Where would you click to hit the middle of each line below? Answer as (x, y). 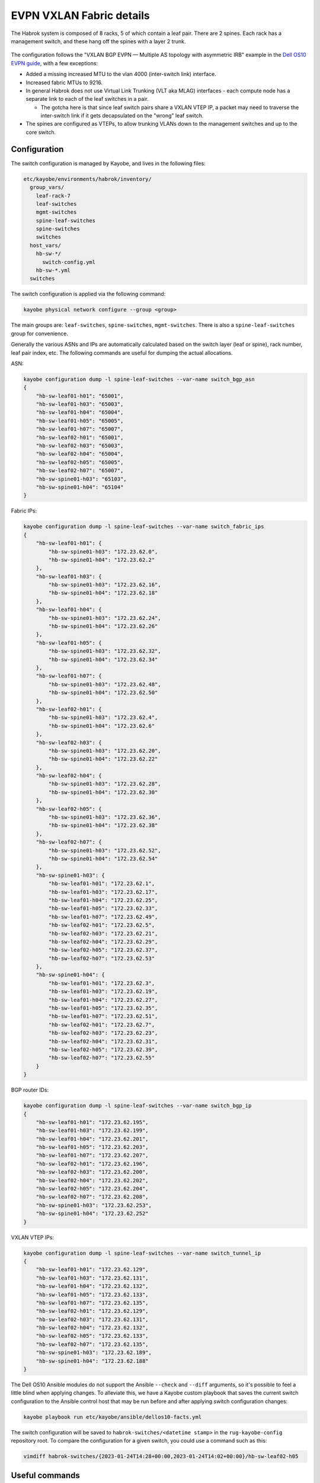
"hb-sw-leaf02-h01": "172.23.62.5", (102, 925)
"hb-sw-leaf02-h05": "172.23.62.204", (92, 1189)
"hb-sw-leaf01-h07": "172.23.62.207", (92, 1156)
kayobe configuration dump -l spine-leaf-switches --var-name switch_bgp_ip (137, 1106)
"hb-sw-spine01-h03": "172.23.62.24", (105, 618)
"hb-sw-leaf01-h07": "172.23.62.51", (103, 1016)
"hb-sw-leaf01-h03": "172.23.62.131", (92, 1278)
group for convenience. (39, 333)
